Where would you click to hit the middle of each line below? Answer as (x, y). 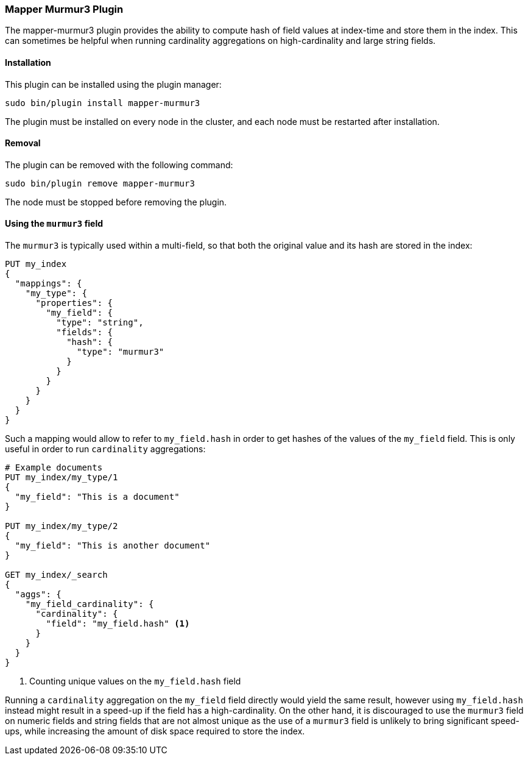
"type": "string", (100, 323)
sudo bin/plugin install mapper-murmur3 (103, 103)
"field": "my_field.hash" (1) (118, 624)
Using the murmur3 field (54, 224)
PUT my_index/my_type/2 (62, 526)
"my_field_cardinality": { (90, 604)
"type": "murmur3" (121, 352)
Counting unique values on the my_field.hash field (135, 681)
